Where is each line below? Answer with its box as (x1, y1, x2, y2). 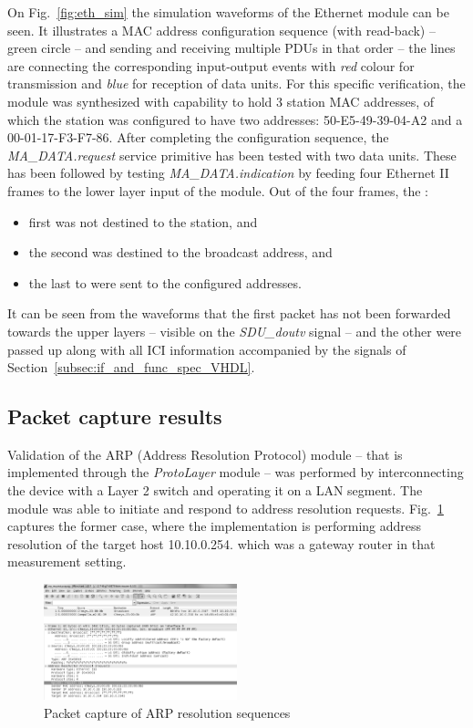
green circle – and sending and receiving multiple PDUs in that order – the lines (7, 38, 456, 57)
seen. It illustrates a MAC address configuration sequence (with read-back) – (7, 20, 436, 39)
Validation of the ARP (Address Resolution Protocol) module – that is (7, 444, 403, 463)
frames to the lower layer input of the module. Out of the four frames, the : (7, 181, 428, 200)
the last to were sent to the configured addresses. (28, 273, 302, 292)
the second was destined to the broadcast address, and (28, 243, 333, 262)
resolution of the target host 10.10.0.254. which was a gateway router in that (7, 534, 436, 553)
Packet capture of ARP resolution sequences (44, 703, 291, 723)
